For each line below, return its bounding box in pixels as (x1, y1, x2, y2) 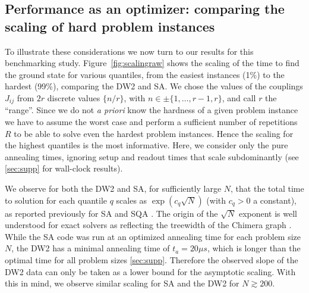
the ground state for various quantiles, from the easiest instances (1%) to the (5, 68, 285, 80)
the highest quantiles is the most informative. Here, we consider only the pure (5, 139, 288, 151)
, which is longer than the (207, 242, 301, 254)
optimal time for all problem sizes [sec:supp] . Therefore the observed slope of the (5, 253, 298, 266)
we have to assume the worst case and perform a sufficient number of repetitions (5, 116, 298, 128)
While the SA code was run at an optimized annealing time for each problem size (5, 230, 301, 242)
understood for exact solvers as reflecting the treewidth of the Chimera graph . (5, 219, 292, 231)
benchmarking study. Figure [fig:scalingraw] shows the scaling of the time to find (5, 57, 299, 69)
